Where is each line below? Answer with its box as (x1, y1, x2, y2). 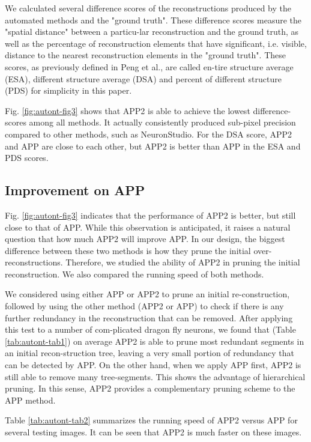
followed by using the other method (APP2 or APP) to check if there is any (5, 300, 284, 312)
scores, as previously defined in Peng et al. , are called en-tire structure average (5, 60, 294, 73)
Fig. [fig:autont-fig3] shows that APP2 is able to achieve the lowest (5, 104, 250, 117)
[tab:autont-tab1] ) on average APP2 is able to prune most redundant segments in (5, 335, 304, 347)
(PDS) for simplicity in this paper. (5, 84, 132, 97)
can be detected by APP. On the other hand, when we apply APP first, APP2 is (5, 359, 301, 371)
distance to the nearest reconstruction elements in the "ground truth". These (5, 49, 286, 61)
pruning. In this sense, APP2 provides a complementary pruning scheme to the (5, 382, 295, 395)
